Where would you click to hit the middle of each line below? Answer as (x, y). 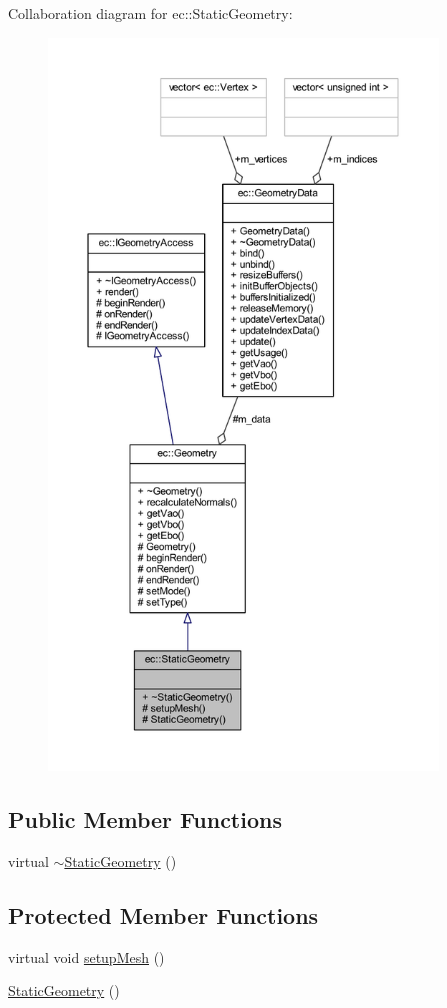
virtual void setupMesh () (86, 956)
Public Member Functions (145, 818)
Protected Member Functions (163, 914)
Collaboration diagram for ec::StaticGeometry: (150, 13)
